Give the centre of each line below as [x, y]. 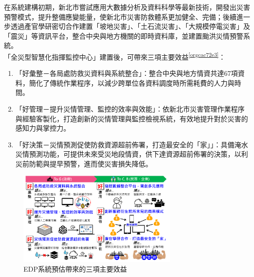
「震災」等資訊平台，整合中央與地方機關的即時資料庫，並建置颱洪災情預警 [124, 35]
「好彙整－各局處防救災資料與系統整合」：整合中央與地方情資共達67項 [127, 73]
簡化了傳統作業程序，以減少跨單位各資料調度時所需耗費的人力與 [132, 82]
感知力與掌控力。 [43, 128]
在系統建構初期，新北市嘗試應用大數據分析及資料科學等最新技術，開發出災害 [127, 7]
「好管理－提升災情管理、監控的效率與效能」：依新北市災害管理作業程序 [130, 109]
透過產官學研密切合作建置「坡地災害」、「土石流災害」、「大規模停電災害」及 [130, 26]
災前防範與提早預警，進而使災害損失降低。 [84, 163]
